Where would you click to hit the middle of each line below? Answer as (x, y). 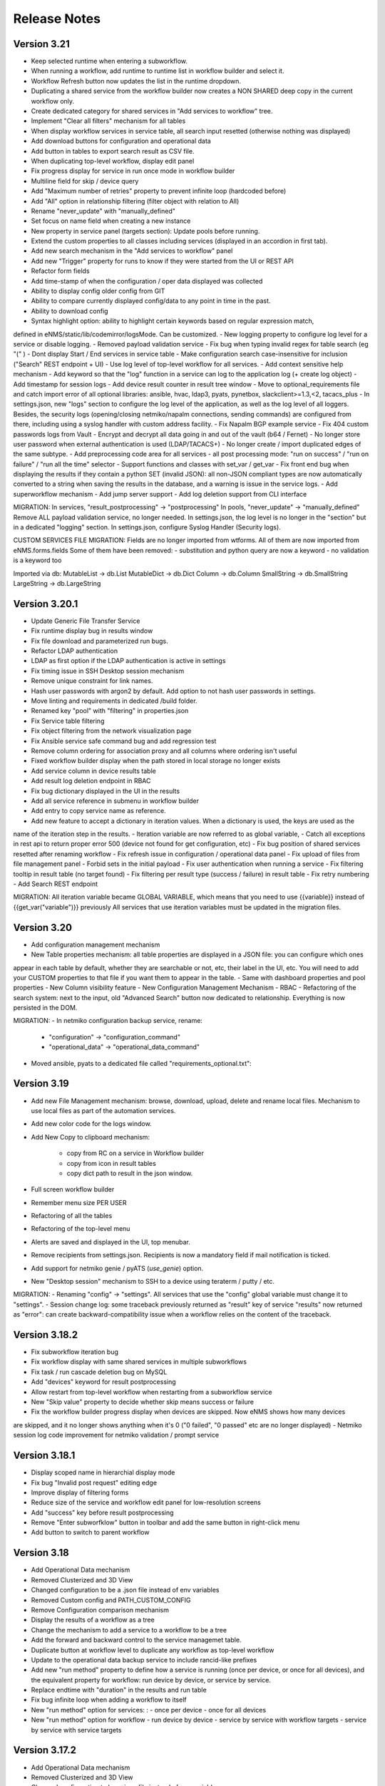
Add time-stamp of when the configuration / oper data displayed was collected (147, 281)
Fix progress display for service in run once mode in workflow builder (133, 171)
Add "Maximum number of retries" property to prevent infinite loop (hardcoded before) (159, 191)
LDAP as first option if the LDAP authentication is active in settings (128, 661)
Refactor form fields (60, 271)
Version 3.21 (42, 44)
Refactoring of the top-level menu (81, 1229)
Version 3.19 (41, 1083)
